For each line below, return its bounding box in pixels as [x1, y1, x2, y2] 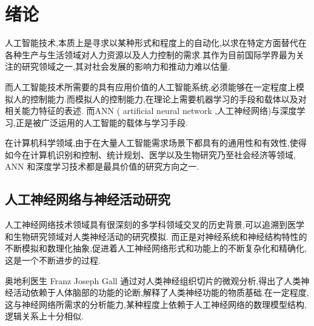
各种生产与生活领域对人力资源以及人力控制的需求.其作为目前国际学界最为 [5, 48, 296, 61]
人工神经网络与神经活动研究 [5, 190, 170, 208]
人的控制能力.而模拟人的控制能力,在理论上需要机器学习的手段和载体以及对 [13, 92, 307, 105]
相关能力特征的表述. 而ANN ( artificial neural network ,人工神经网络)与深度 [5, 104, 297, 117]
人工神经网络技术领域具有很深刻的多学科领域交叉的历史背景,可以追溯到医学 [5, 218, 304, 231]
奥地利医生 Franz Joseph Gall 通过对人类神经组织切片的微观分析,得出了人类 [5, 274, 301, 287]
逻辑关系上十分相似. [5, 310, 84, 322]
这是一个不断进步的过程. [5, 254, 101, 267]
